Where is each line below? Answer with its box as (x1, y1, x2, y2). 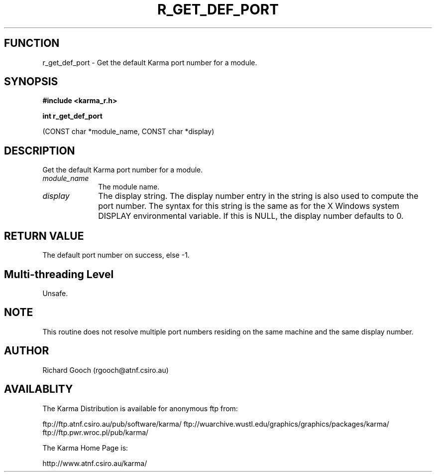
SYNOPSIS (4, 75, 58, 88)
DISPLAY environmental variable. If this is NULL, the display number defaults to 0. (98, 211, 404, 221)
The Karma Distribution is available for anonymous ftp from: (42, 404, 238, 413)
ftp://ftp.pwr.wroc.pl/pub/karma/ (42, 428, 149, 437)
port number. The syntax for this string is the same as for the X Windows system (98, 201, 399, 211)
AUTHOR (4, 344, 49, 357)
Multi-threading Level (4, 268, 114, 281)
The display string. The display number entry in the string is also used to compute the (98, 191, 419, 201)
